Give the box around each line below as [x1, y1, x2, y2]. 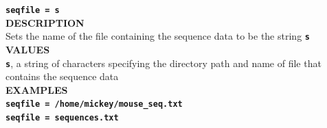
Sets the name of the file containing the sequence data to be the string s [5, 29, 310, 43]
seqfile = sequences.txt [5, 113, 119, 123]
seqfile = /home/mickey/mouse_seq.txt [5, 99, 183, 110]
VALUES [5, 42, 50, 56]
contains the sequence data [5, 69, 119, 84]
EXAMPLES [5, 82, 68, 97]
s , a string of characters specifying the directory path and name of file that [5, 55, 322, 70]
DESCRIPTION [5, 15, 84, 29]
